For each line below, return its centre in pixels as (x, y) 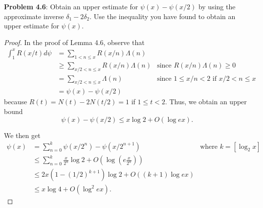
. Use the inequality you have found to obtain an (163, 16)
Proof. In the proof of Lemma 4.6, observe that (74, 42)
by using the (217, 6)
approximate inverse (34, 16)
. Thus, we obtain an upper (206, 102)
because (16, 102)
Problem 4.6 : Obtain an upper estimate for (71, 6)
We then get (22, 135)
